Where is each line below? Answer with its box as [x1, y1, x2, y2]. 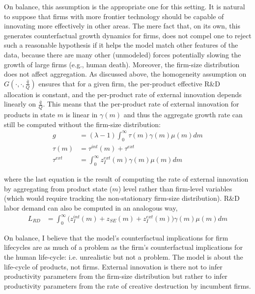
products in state [4, 109, 56, 120]
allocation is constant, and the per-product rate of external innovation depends [4, 89, 242, 99]
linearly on [4, 99, 36, 109]
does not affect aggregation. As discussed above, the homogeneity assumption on [4, 69, 247, 79]
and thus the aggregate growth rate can [123, 109, 243, 120]
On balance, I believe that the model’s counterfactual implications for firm [4, 232, 228, 242]
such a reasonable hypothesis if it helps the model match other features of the [4, 40, 238, 50]
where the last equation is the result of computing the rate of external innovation [4, 174, 249, 184]
